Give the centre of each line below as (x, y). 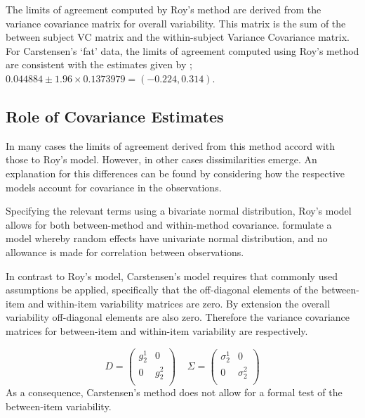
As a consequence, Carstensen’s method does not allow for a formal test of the (174, 392)
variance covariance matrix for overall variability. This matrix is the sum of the (176, 23)
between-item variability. (59, 406)
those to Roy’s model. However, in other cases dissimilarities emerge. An (161, 159)
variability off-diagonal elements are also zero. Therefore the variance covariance (178, 317)
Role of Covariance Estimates (115, 116)
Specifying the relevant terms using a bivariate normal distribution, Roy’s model (179, 211)
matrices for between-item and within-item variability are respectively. (157, 330)
